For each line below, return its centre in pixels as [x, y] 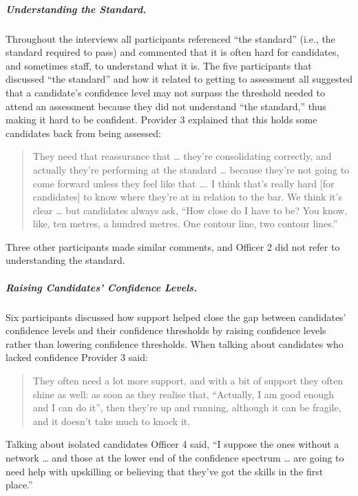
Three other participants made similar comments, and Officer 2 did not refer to [173, 246]
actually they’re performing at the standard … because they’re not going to [191, 169]
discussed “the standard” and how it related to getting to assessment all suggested [179, 79]
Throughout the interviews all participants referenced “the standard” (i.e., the [170, 38]
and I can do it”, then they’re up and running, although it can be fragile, [187, 407]
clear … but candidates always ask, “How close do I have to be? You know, [190, 210]
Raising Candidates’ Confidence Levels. [102, 287]
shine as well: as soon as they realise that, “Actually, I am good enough [183, 394]
